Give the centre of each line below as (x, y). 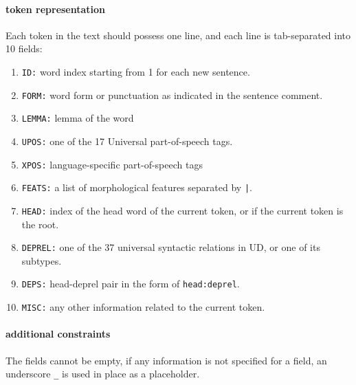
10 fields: (24, 48)
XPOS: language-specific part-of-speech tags (112, 164)
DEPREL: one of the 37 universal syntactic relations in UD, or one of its (171, 247)
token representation (56, 9)
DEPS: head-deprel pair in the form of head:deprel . (131, 284)
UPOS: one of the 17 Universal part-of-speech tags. (127, 141)
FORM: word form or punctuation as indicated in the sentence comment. (172, 95)
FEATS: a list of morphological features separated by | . (137, 187)
